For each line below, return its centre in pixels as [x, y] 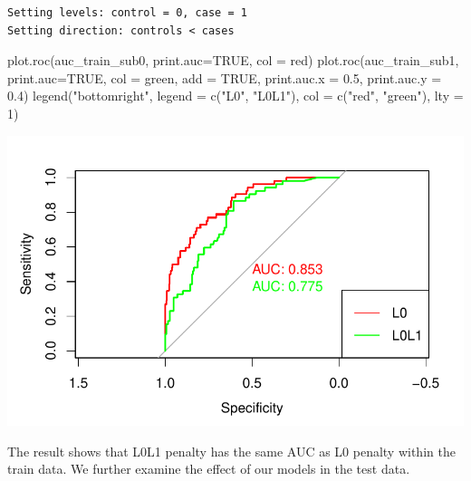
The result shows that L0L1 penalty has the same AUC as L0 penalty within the [231, 451]
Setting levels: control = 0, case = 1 [127, 13]
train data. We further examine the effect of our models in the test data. [209, 469]
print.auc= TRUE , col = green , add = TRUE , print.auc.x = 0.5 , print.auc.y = [225, 77]
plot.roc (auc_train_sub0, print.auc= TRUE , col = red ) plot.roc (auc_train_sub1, [233, 60]
